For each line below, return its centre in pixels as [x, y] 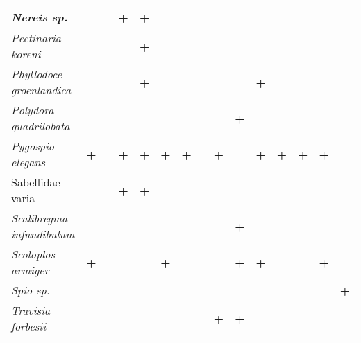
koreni [26, 54]
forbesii [29, 326]
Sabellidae [36, 182]
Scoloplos [33, 254]
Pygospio [33, 146]
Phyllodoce [37, 74]
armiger [30, 270]
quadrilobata [41, 126]
